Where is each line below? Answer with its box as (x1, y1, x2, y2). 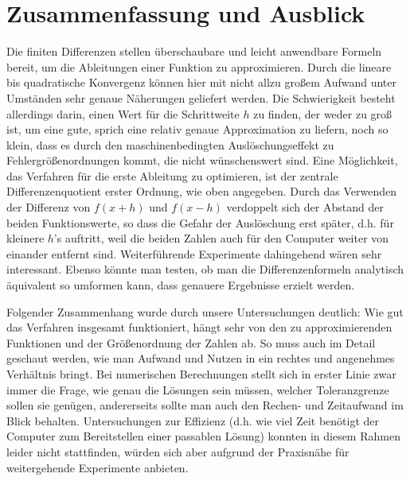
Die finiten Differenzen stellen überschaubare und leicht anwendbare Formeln (6, 43, 382, 60)
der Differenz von (6, 199, 91, 215)
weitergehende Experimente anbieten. (6, 459, 189, 475)
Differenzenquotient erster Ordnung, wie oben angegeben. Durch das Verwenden (6, 183, 397, 200)
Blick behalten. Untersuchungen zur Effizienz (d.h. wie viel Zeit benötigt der (6, 412, 380, 429)
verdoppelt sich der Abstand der (226, 199, 384, 215)
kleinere (6, 230, 45, 246)
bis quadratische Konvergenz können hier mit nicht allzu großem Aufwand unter (6, 74, 396, 91)
